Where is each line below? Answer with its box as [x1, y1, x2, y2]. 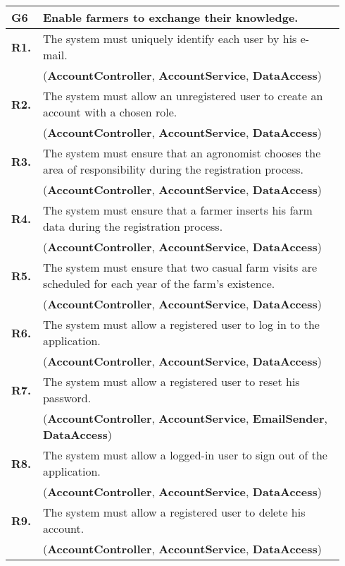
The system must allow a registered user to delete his [42, 504, 306, 520]
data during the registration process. [42, 218, 223, 234]
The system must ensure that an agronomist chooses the [42, 145, 321, 161]
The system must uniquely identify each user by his [42, 30, 297, 47]
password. [42, 390, 92, 406]
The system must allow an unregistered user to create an [42, 88, 323, 104]
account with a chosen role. [42, 104, 177, 120]
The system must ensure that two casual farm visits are [42, 259, 318, 275]
